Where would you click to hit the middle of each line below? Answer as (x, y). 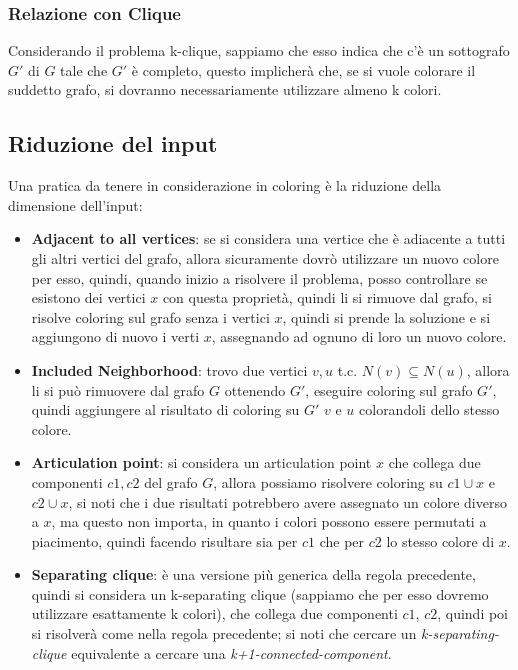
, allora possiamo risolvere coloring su (328, 481)
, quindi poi (473, 613)
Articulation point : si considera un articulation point (201, 462)
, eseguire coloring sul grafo (389, 389)
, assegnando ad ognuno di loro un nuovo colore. (359, 336)
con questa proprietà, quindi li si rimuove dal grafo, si (327, 297)
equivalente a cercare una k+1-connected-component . (231, 652)
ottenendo (255, 389)
